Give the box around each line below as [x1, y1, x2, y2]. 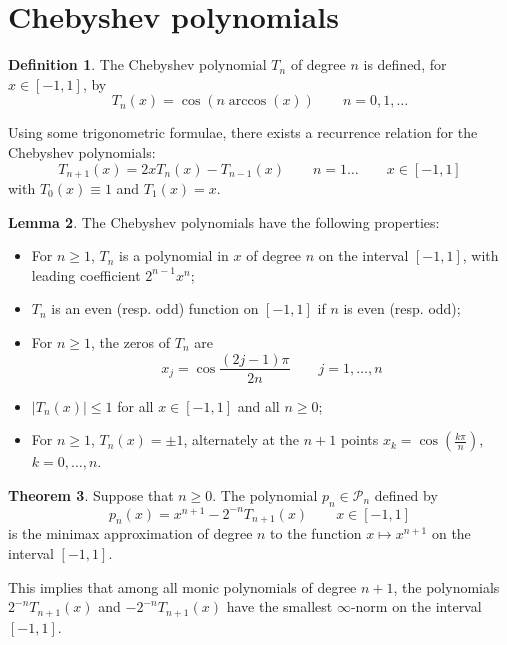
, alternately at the [183, 429, 300, 450]
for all [117, 395, 154, 416]
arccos [228, 94, 267, 109]
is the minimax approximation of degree [8, 523, 253, 544]
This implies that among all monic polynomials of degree [8, 576, 357, 597]
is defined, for [363, 54, 447, 75]
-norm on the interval [350, 596, 482, 617]
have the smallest [226, 596, 333, 617]
